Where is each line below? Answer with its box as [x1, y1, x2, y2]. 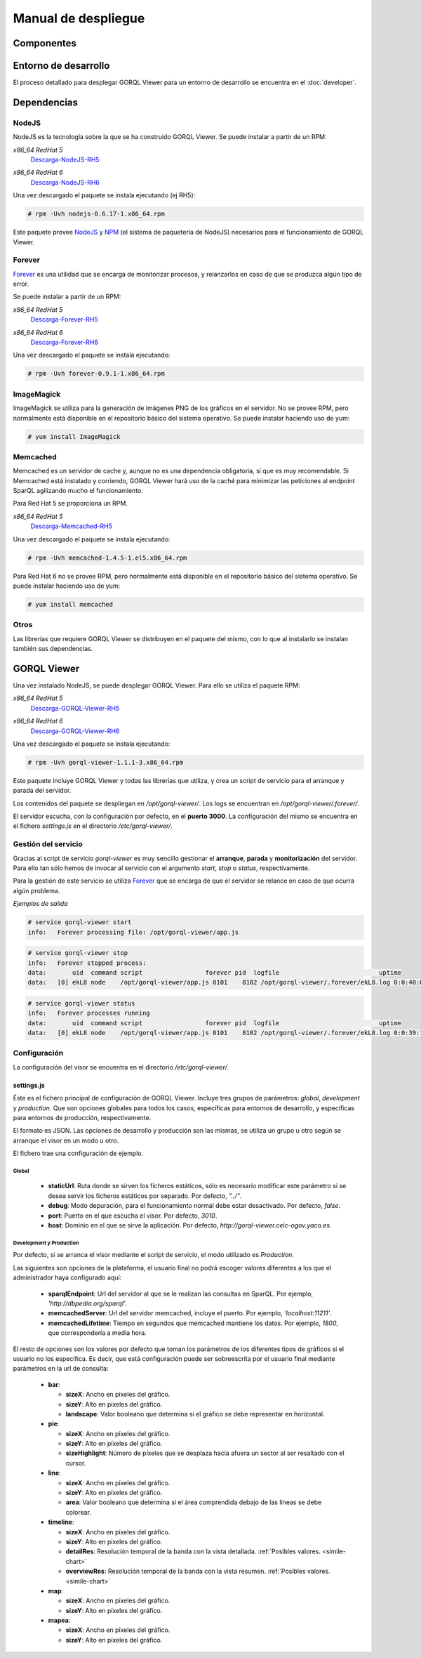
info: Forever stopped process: [27, 959, 147, 967]
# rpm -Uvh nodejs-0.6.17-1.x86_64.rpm [27, 210, 165, 218]
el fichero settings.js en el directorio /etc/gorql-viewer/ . [13, 822, 173, 830]
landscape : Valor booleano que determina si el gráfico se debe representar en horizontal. [65, 1409, 325, 1418]
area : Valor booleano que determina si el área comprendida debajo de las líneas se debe [65, 1498, 322, 1506]
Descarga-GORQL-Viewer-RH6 [30, 727, 120, 735]
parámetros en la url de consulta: [13, 1364, 109, 1373]
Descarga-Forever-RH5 [30, 315, 98, 324]
